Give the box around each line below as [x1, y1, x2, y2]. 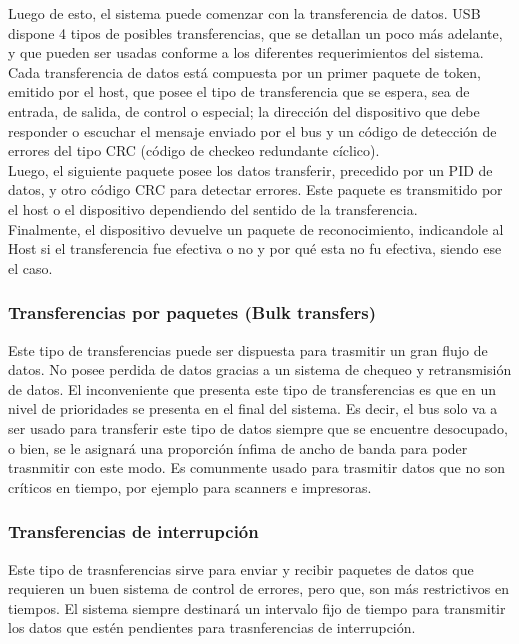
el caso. [8, 257, 53, 278]
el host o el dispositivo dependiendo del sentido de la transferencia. [8, 198, 418, 219]
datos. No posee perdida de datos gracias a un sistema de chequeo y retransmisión [8, 359, 512, 380]
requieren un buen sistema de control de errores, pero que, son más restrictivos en [8, 578, 509, 599]
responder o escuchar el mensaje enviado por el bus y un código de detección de [8, 120, 497, 141]
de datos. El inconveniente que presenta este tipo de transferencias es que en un [8, 378, 497, 399]
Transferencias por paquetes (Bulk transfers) [8, 300, 377, 325]
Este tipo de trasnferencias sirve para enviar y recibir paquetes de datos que [8, 558, 474, 579]
